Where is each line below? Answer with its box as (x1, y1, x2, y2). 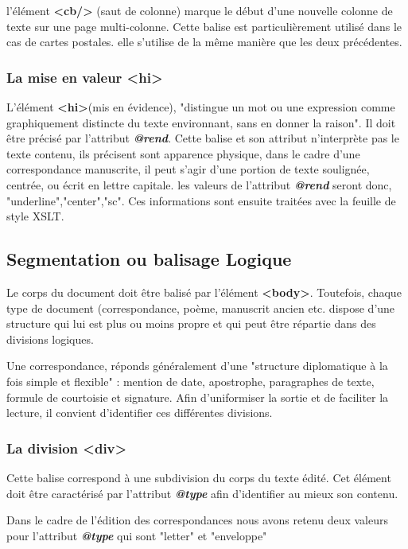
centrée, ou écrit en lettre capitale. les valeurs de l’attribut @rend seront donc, (6, 176, 392, 193)
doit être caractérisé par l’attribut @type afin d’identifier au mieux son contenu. (6, 485, 398, 501)
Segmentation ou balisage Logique (6, 247, 292, 271)
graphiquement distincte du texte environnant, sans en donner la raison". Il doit (6, 114, 396, 130)
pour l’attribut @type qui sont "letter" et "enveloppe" (6, 527, 267, 543)
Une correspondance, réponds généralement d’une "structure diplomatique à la (6, 357, 388, 374)
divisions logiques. (6, 330, 94, 347)
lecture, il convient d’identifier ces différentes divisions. (6, 404, 273, 421)
